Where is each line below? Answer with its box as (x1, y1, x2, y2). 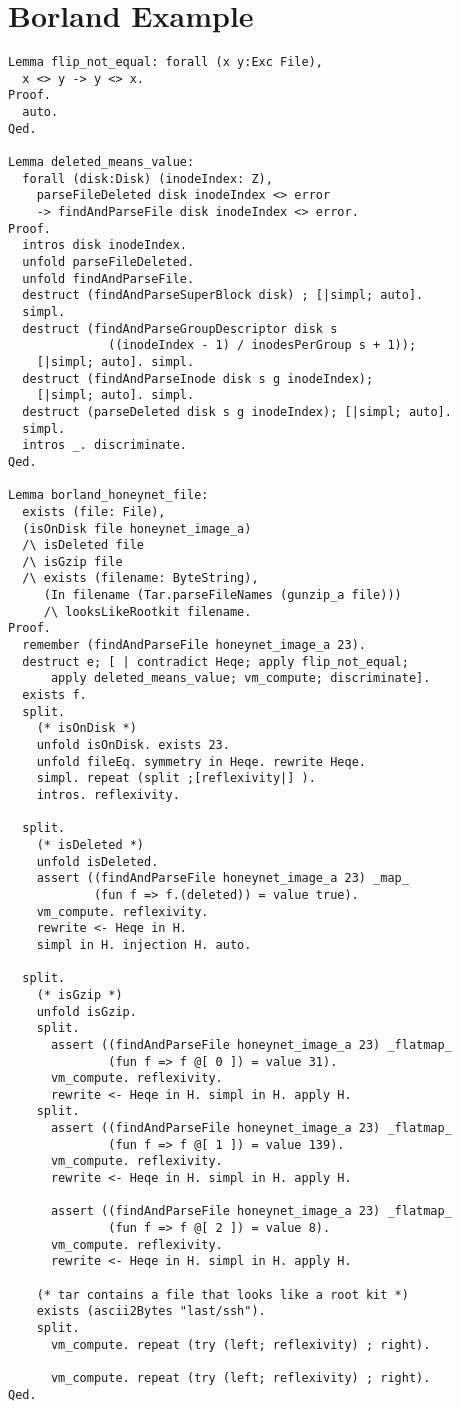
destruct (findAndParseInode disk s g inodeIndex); (22, 371, 374, 386)
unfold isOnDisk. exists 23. (36, 738, 230, 753)
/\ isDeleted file (22, 538, 145, 553)
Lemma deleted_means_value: (8, 155, 195, 170)
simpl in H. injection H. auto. (36, 937, 252, 952)
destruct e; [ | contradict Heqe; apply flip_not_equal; (22, 654, 409, 669)
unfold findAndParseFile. (22, 271, 195, 286)
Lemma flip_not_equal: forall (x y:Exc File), (8, 55, 323, 70)
